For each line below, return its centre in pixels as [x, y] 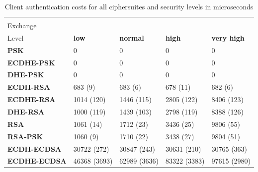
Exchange [22, 26]
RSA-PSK [25, 136]
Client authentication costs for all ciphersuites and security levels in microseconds [129, 6]
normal [132, 37]
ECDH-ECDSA [35, 148]
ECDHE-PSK [31, 62]
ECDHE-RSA [32, 99]
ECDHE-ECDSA [37, 161]
